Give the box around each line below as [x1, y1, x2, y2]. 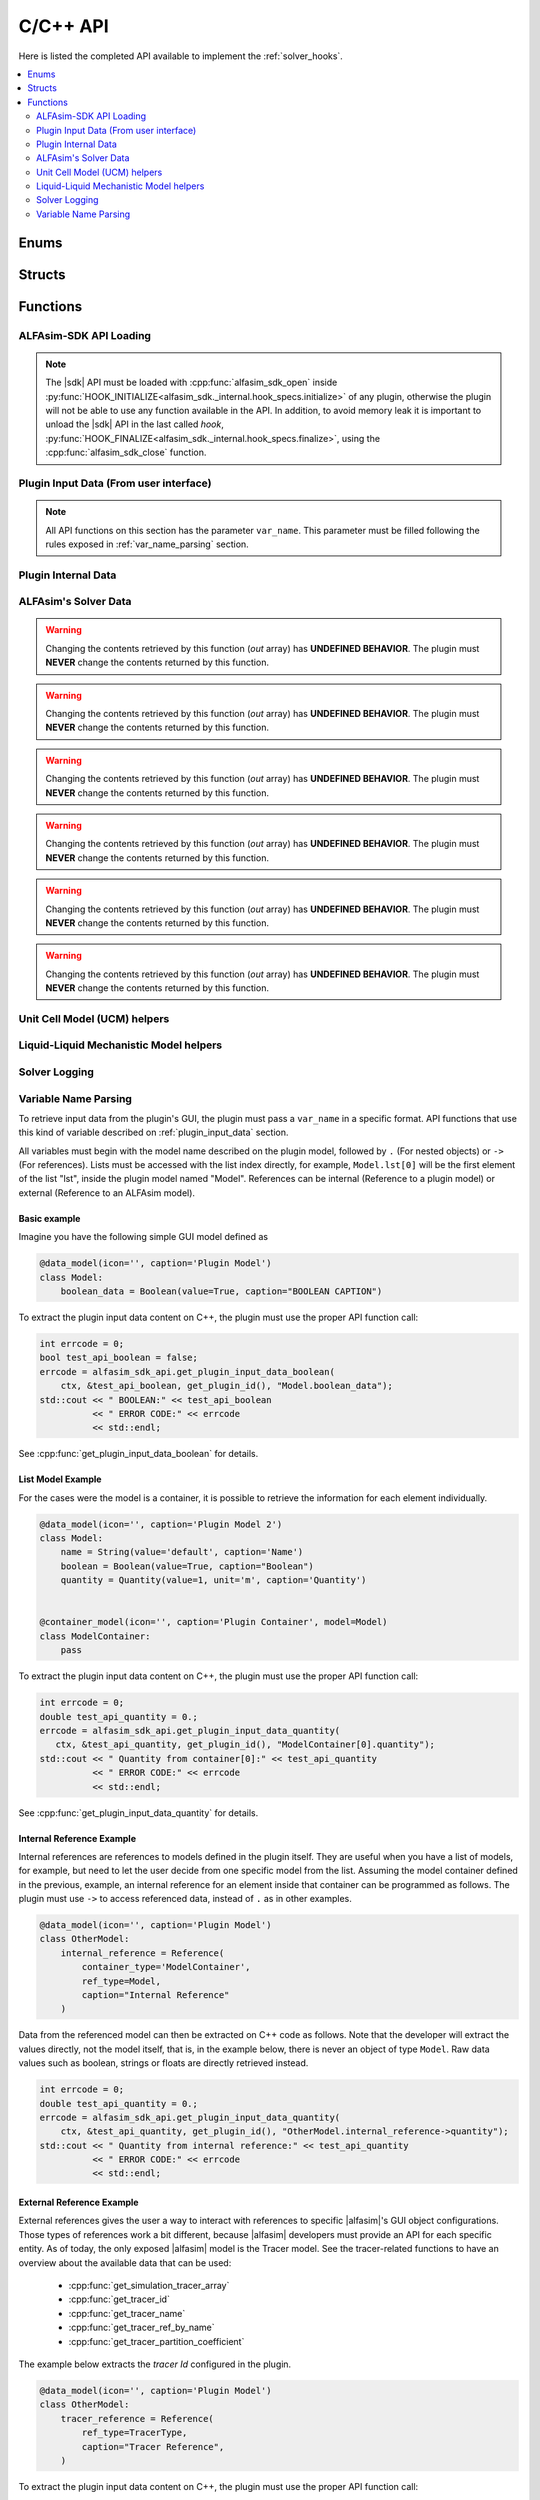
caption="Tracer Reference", [81, 2441, 225, 2452]
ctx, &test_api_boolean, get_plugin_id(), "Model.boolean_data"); [60, 1380, 394, 1392]
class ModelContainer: [39, 1630, 151, 1642]
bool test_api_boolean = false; [39, 1352, 199, 1364]
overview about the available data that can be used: [18, 2256, 232, 2269]
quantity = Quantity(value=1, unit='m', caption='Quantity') [60, 1575, 367, 1586]
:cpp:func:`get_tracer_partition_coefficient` [68, 2335, 245, 2347]
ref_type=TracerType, [81, 2427, 188, 2439]
